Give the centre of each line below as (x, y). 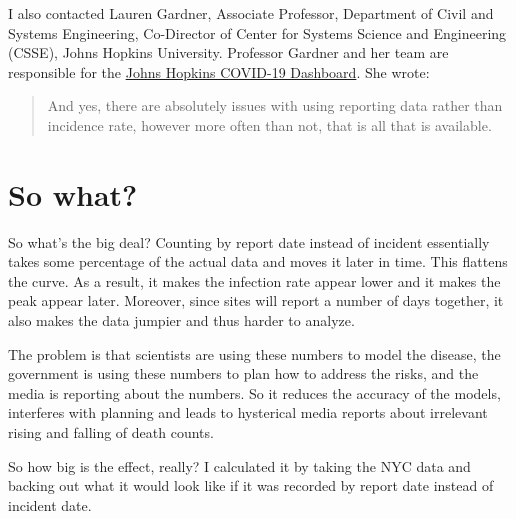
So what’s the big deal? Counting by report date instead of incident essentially (249, 241)
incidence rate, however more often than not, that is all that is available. (269, 124)
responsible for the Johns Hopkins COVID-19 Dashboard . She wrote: (219, 71)
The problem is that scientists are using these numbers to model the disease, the (254, 353)
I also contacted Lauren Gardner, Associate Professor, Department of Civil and (251, 13)
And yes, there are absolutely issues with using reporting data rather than (275, 105)
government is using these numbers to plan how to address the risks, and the (243, 373)
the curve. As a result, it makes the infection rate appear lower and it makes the (254, 280)
